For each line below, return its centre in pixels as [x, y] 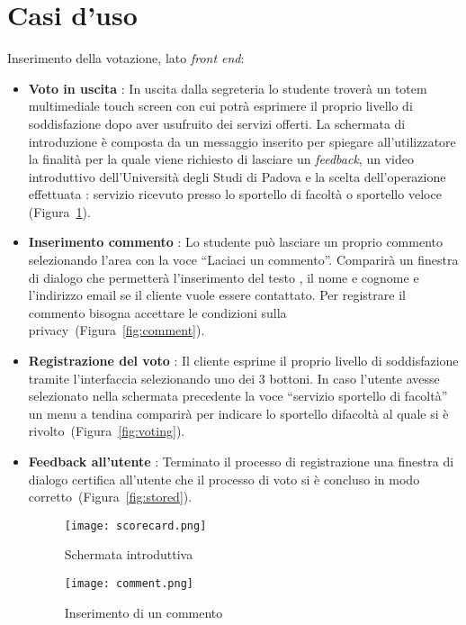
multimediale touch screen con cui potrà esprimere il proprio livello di [220, 106]
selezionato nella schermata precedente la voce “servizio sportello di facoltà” [238, 396]
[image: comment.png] [129, 584]
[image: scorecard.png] [135, 525]
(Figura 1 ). [59, 211]
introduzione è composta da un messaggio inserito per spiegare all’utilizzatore [242, 141]
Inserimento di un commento [143, 612]
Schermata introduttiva [129, 554]
